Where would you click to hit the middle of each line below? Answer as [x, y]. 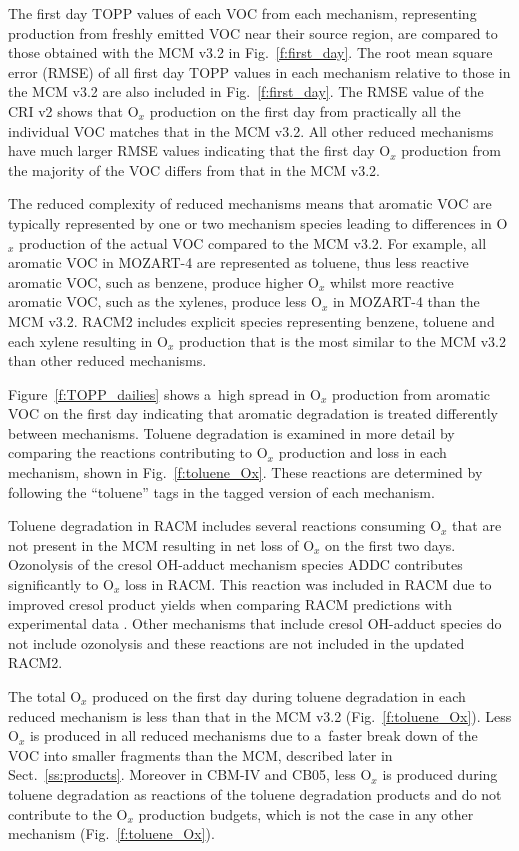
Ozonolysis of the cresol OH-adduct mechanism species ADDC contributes [235, 564]
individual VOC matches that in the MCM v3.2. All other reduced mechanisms [251, 130]
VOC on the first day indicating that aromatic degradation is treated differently [253, 413]
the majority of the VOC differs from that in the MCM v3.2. [194, 169]
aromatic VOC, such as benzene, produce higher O [163, 281]
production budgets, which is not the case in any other [306, 813]
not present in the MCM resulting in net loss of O [161, 544]
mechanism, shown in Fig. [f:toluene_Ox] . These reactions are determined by [245, 472]
